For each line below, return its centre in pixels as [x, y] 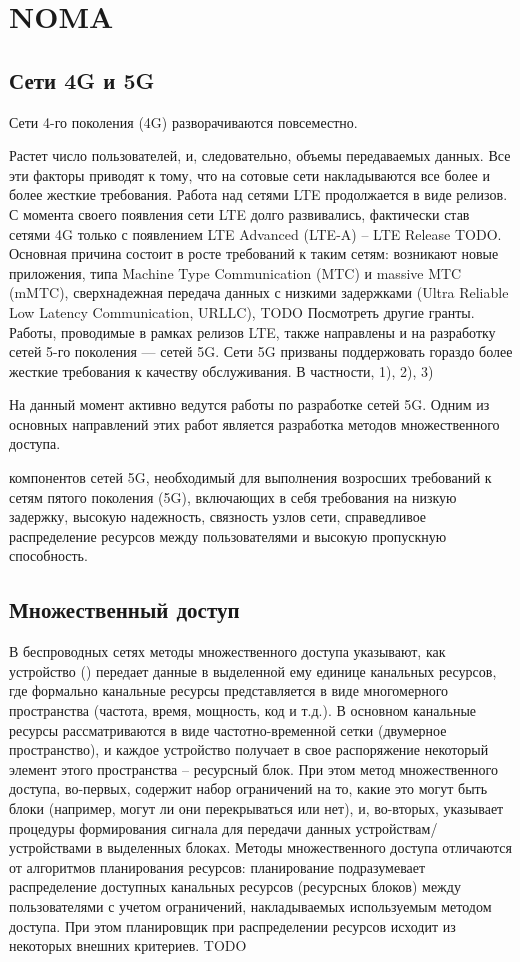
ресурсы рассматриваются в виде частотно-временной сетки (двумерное [228, 729]
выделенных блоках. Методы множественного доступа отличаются [309, 847]
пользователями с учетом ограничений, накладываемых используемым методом [250, 905]
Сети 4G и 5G [82, 79]
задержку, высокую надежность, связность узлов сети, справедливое [218, 516]
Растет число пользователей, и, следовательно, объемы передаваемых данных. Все [260, 155]
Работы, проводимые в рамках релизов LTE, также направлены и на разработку [252, 331]
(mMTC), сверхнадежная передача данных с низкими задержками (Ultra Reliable [259, 292]
